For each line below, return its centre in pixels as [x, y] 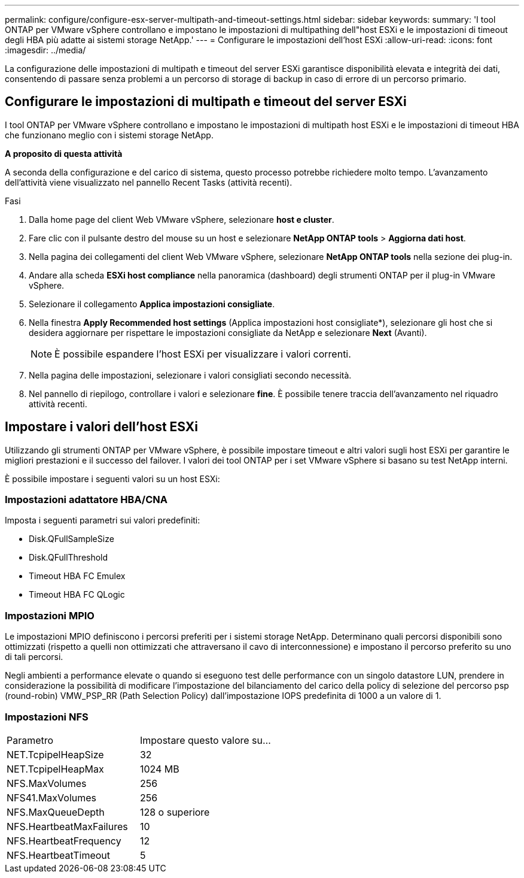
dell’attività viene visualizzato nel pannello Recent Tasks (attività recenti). [149, 182]
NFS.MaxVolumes [47, 783]
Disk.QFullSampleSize [71, 539]
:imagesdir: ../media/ [45, 50]
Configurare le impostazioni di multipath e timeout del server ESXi [206, 102]
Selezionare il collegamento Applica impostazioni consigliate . [152, 304]
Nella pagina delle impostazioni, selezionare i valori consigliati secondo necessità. [190, 375]
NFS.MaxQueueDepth [56, 812]
